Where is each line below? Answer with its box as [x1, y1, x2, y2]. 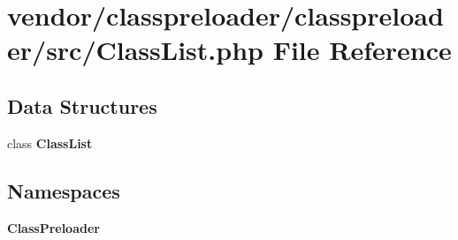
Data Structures [7, 92, 157, 119]
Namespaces [7, 176, 120, 204]
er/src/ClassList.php [7, 32, 263, 68]
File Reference [272, 32, 452, 68]
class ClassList [7, 133, 93, 152]
